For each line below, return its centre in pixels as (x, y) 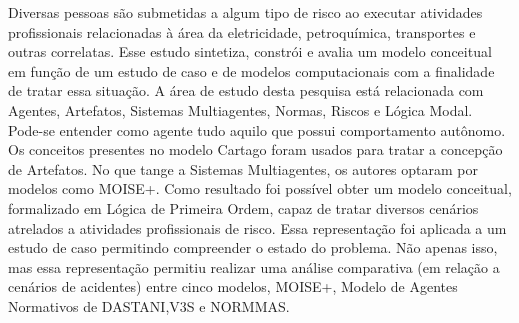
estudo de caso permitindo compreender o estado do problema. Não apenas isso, (253, 247)
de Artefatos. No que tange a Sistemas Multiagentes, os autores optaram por (243, 168)
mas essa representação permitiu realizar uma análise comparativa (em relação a (254, 266)
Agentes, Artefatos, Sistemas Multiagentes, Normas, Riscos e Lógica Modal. (240, 109)
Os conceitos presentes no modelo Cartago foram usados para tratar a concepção (255, 149)
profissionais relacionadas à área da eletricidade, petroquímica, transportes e (242, 31)
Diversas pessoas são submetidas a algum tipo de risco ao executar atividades (245, 12)
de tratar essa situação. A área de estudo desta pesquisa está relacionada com (246, 90)
